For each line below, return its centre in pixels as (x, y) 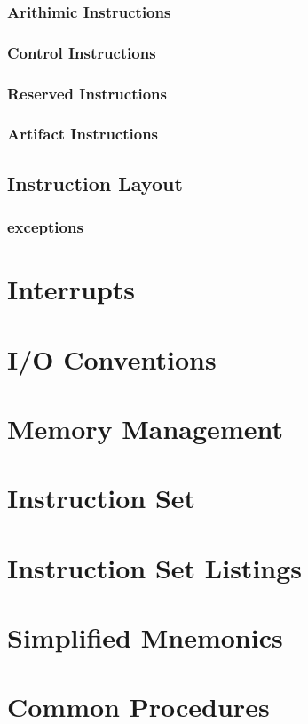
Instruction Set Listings (155, 567)
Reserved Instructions (87, 93)
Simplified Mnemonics (145, 637)
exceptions (45, 227)
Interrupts (71, 289)
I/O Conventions (112, 358)
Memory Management (145, 428)
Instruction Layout (95, 183)
